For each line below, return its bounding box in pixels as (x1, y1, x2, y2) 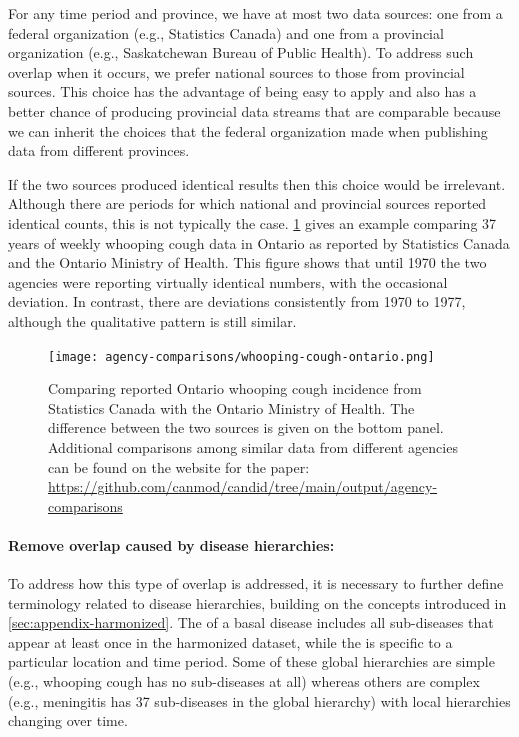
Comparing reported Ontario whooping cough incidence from (48, 378, 422, 399)
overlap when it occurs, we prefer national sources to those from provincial (8, 61, 465, 82)
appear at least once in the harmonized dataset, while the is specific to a (8, 631, 453, 652)
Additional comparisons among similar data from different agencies (48, 436, 458, 457)
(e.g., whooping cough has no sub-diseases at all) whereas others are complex (8, 671, 480, 692)
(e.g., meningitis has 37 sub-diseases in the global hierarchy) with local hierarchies (8, 690, 511, 711)
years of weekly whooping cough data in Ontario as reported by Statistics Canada (8, 232, 510, 253)
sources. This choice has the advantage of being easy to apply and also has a (8, 81, 477, 102)
